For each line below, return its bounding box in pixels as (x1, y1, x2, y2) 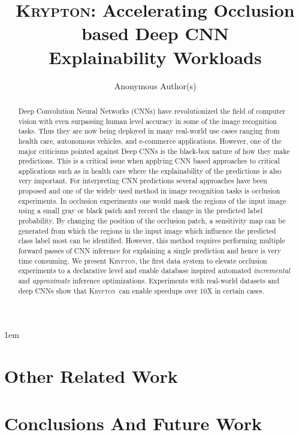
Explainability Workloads (49, 44, 262, 69)
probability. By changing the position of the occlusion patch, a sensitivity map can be (18, 216, 286, 226)
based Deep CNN (81, 21, 229, 46)
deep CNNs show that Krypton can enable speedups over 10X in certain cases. (18, 285, 265, 295)
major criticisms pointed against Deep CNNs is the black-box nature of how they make (18, 146, 290, 156)
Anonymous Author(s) (114, 79, 197, 92)
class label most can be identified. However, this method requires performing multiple (18, 235, 285, 246)
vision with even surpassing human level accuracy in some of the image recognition (18, 116, 277, 126)
